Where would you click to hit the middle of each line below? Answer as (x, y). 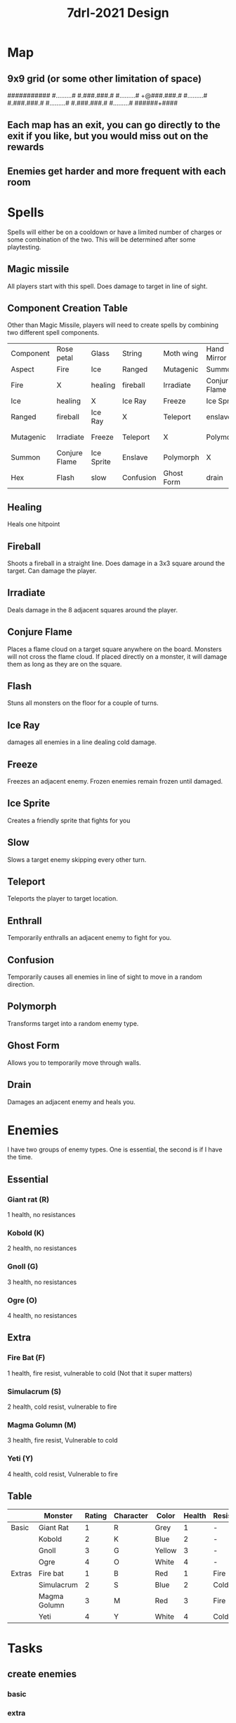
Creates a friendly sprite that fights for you (69, 820)
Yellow (166, 1550)
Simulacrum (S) (34, 1391)
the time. (20, 1157)
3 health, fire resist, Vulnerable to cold (63, 1440)
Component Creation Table (67, 308)
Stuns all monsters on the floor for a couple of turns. (83, 703)
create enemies (42, 1674)
